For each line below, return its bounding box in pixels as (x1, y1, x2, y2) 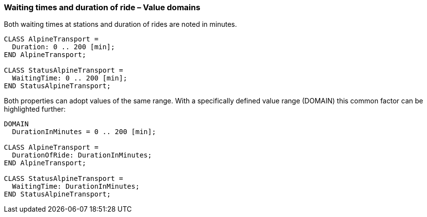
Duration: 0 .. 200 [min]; (12, 43, 115, 51)
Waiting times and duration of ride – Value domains (4, 2, 200, 12)
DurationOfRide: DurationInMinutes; (12, 151, 152, 159)
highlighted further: (4, 105, 66, 114)
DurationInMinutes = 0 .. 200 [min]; (12, 128, 156, 136)
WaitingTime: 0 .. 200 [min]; (12, 74, 127, 82)
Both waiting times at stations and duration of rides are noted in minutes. (4, 20, 237, 29)
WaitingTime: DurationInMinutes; (12, 182, 140, 191)
